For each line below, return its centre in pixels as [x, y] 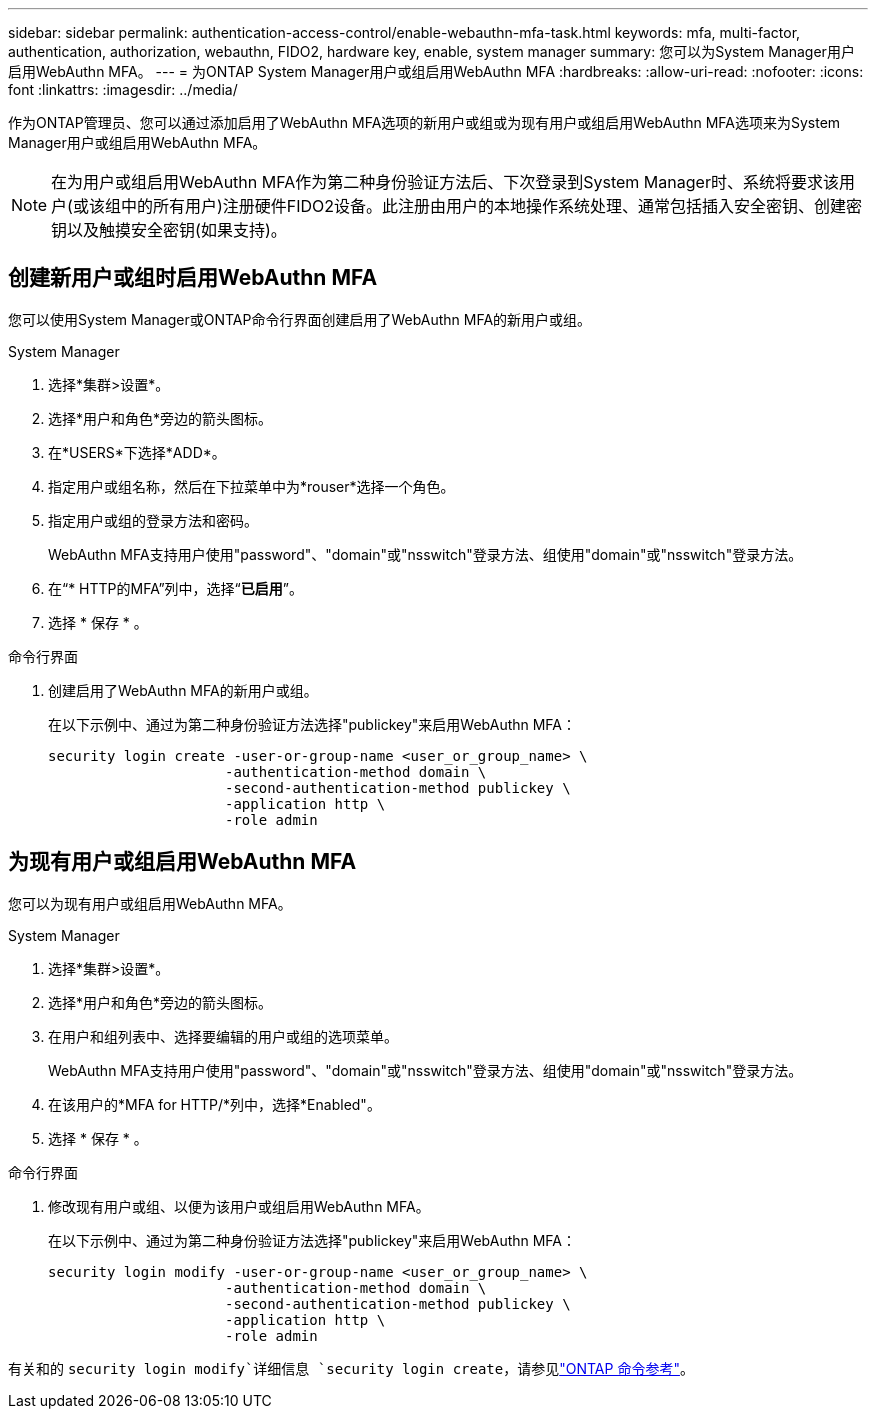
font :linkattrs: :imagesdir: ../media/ [123, 89]
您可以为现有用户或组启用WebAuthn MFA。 [150, 903]
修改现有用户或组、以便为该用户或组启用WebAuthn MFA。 [239, 1206]
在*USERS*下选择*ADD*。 [137, 452]
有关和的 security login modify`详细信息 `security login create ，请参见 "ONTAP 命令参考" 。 [351, 1368]
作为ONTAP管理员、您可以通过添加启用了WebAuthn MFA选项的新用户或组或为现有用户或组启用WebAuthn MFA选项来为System [424, 122]
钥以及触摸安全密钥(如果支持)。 [169, 230]
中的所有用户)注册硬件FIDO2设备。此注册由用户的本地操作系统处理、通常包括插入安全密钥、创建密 [491, 206]
